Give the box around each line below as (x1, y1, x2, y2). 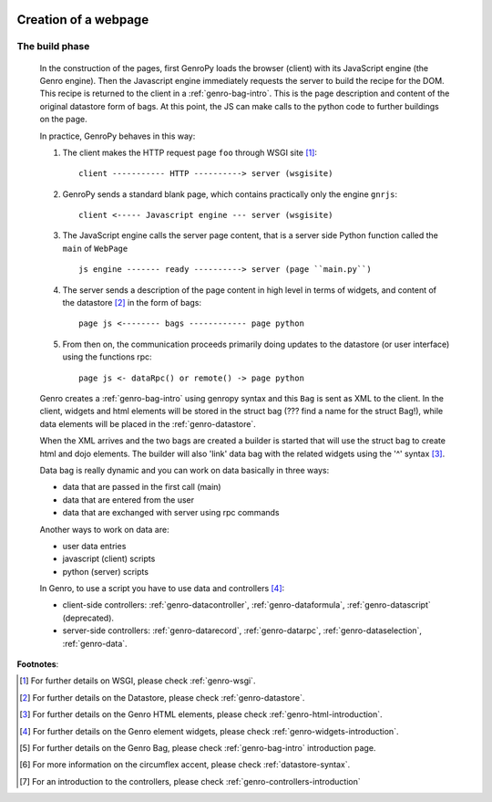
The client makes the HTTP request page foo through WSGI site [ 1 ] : (62, 147, 318, 158)
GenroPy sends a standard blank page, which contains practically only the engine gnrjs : (62, 188, 398, 200)
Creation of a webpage (16, 12, 149, 27)
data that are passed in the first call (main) (62, 482, 222, 493)
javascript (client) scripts (62, 553, 156, 565)
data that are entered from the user (62, 494, 195, 505)
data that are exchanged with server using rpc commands (62, 507, 280, 518)
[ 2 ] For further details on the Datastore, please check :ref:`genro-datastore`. (19, 692, 305, 703)
